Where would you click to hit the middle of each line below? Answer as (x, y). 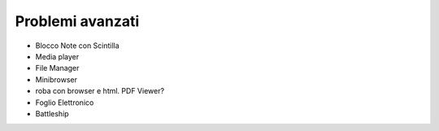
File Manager (57, 68)
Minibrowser (56, 79)
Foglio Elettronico (65, 103)
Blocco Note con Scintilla (77, 46)
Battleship (52, 113)
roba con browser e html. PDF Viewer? (100, 91)
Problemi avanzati (77, 21)
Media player (57, 56)
